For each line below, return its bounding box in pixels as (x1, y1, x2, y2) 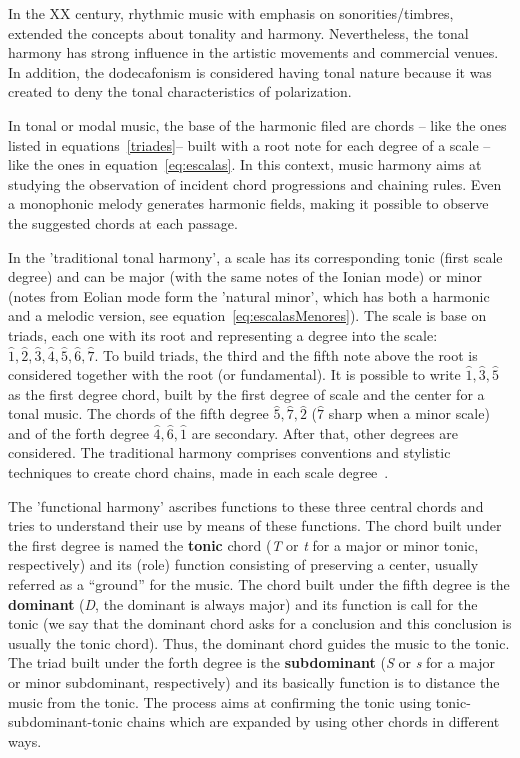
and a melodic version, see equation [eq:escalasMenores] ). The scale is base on (8, 305, 487, 326)
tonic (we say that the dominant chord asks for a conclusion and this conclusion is (8, 613, 512, 634)
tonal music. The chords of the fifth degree (8, 403, 269, 424)
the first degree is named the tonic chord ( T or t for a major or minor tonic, (8, 534, 479, 555)
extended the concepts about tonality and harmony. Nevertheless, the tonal (8, 22, 469, 43)
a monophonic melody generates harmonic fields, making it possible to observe (8, 193, 489, 214)
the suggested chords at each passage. (8, 212, 238, 233)
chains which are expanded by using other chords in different (127, 711, 500, 732)
